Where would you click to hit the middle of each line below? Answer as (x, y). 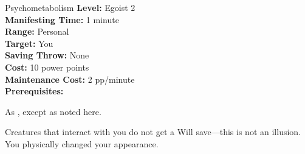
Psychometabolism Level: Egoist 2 (70, 7)
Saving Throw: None (47, 55)
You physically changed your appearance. (82, 143)
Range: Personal (37, 31)
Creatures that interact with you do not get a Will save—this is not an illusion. (153, 132)
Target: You (29, 43)
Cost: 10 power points (47, 67)
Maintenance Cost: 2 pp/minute (70, 79)
